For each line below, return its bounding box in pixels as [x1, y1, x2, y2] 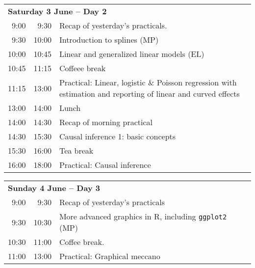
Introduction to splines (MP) [59, 34, 159, 45]
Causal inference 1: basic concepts [59, 131, 176, 142]
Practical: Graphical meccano [59, 250, 160, 262]
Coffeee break [59, 62, 106, 74]
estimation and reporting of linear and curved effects [59, 88, 240, 99]
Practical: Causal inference [59, 159, 151, 170]
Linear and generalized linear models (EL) [59, 48, 204, 59]
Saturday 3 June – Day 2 [8, 5, 107, 17]
